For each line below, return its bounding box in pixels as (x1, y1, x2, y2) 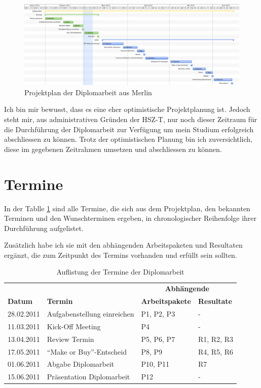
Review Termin (47, 333, 94, 344)
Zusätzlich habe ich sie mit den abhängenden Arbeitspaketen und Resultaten (4, 240, 243, 250)
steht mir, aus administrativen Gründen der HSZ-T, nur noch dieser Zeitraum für (4, 114, 257, 125)
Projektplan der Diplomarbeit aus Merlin (24, 87, 152, 97)
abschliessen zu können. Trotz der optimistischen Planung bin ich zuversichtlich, (4, 134, 252, 144)
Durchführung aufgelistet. (4, 222, 84, 233)
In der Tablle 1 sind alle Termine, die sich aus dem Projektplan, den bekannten (4, 203, 250, 213)
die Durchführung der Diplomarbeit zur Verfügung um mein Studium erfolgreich (4, 124, 254, 134)
